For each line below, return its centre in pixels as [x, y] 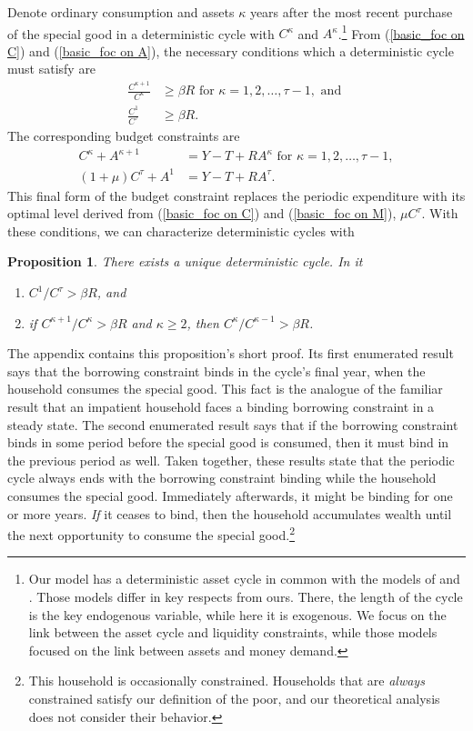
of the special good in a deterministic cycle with [141, 33]
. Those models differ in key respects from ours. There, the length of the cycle [246, 596]
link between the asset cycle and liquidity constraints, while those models [233, 632]
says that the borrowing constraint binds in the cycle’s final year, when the [216, 371]
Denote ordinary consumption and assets [121, 12]
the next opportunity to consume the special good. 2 [151, 533]
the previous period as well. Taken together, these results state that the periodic [231, 460]
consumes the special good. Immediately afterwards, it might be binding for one [230, 495]
